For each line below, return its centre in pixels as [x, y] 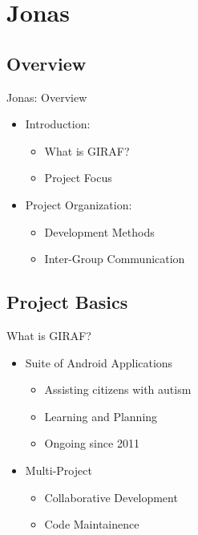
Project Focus [78, 178]
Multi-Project [59, 470]
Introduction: [58, 124]
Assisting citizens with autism [118, 389]
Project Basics [67, 302]
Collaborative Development [111, 497]
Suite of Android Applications [99, 362]
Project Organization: [79, 204]
